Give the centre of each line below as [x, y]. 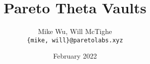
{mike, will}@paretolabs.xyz [75, 40]
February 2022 [75, 56]
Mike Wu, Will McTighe [75, 31]
